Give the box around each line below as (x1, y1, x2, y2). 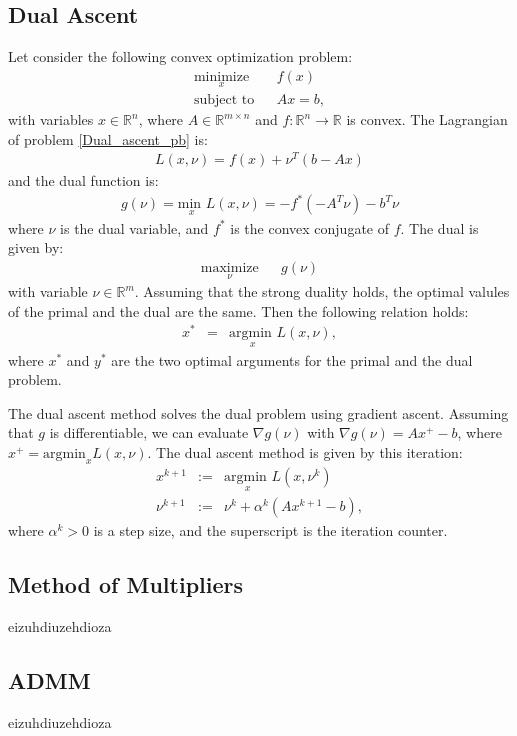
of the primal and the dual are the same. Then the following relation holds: (8, 300, 469, 321)
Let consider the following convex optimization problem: (8, 46, 353, 67)
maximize (200, 260, 259, 275)
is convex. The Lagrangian (346, 109, 508, 130)
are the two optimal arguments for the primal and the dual (111, 349, 473, 370)
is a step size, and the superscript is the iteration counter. (93, 520, 448, 541)
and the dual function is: (8, 170, 159, 191)
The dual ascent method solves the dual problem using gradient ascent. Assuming (8, 402, 509, 423)
